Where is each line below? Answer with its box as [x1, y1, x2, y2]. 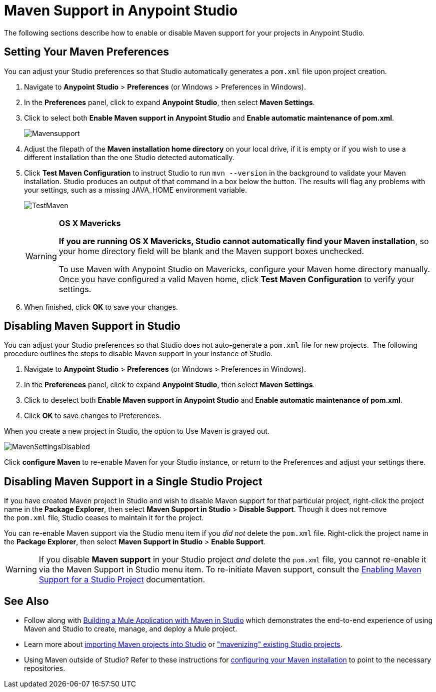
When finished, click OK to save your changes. [24, 302, 178, 311]
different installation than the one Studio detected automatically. [24, 153, 234, 162]
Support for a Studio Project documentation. [38, 574, 205, 585]
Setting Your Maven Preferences [4, 46, 169, 59]
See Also [4, 594, 49, 607]
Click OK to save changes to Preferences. [24, 411, 161, 420]
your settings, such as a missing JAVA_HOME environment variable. [24, 185, 247, 194]
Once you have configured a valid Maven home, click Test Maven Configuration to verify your [58, 274, 414, 284]
